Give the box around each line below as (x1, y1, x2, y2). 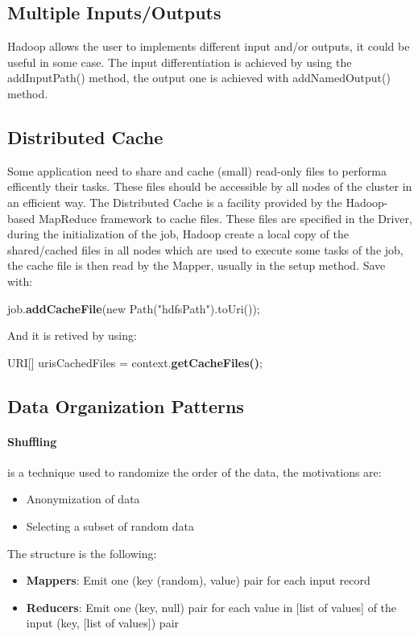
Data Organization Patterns (7, 393, 244, 418)
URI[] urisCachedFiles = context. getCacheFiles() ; (7, 354, 263, 370)
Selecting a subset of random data (26, 518, 195, 535)
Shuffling (7, 432, 57, 449)
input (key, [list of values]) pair (26, 614, 180, 631)
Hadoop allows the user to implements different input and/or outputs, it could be (7, 38, 410, 55)
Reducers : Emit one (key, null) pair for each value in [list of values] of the (26, 598, 397, 615)
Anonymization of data (26, 490, 140, 507)
